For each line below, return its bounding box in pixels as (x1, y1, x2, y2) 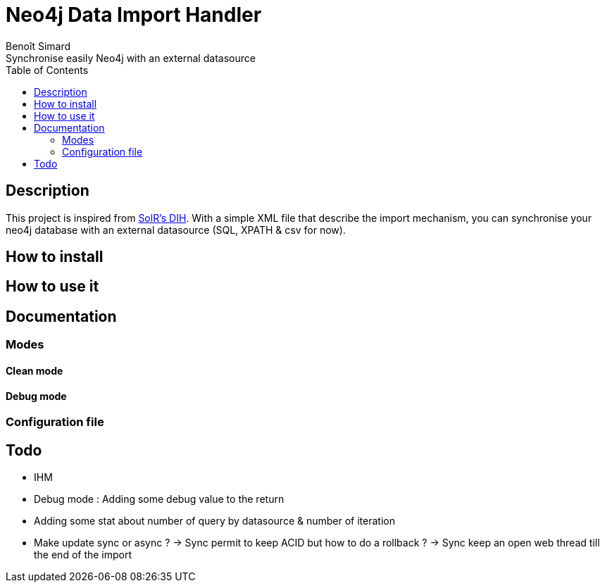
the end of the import (34, 548, 132, 561)
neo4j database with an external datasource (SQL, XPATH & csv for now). (6, 223, 346, 236)
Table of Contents (6, 63, 89, 76)
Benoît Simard (6, 39, 71, 52)
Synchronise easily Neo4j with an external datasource (6, 51, 256, 64)
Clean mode (6, 364, 63, 377)
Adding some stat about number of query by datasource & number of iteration (34, 514, 395, 527)
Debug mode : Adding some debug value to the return (34, 492, 285, 505)
